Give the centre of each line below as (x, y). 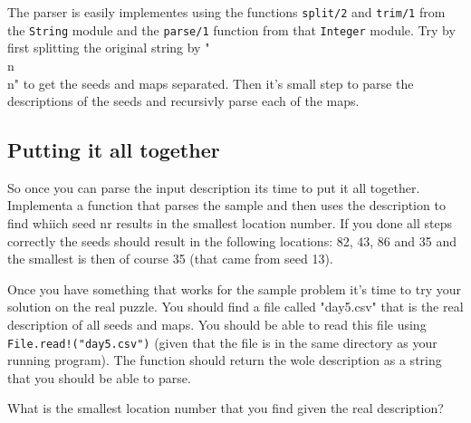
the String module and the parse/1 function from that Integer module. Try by (231, 29)
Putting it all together (114, 150)
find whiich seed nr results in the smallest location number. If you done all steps (230, 223)
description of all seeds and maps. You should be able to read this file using (217, 325)
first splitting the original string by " (109, 48)
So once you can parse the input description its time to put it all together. (214, 187)
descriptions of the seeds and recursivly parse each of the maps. (183, 101)
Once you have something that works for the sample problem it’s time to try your (234, 288)
